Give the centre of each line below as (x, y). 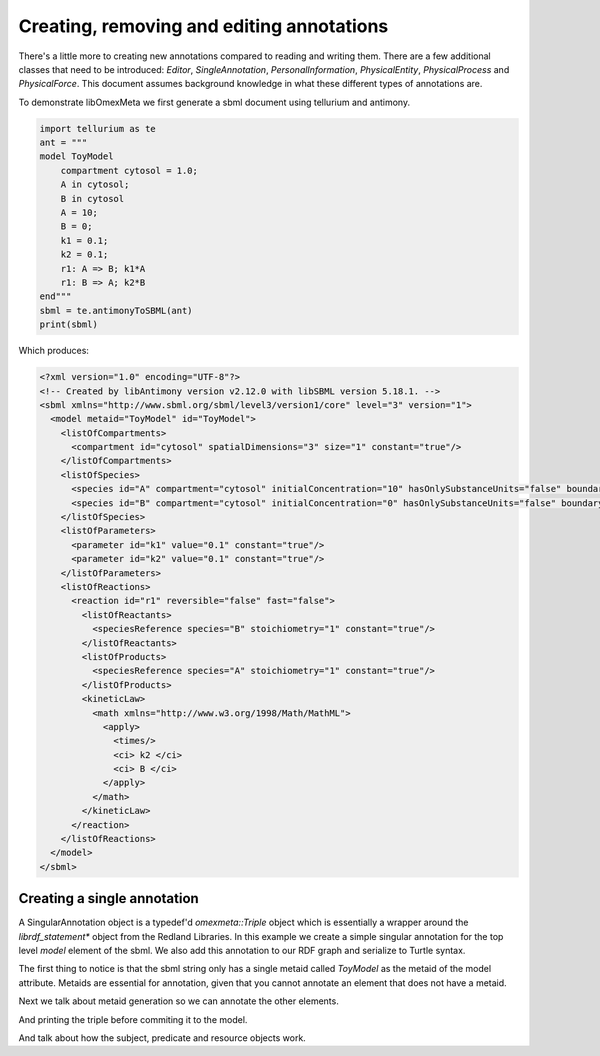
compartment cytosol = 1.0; (129, 170)
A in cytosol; (95, 184)
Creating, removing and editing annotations (203, 26)
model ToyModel (76, 156)
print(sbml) (69, 324)
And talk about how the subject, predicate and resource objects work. (162, 1038)
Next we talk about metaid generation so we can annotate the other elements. (178, 1001)
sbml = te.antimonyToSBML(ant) (116, 310)
